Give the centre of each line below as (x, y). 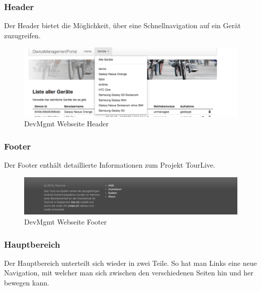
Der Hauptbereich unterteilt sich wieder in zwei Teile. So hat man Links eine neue (130, 263)
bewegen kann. (27, 282)
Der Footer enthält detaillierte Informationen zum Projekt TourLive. (110, 165)
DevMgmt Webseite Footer (66, 222)
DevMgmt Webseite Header (66, 124)
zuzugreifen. (22, 35)
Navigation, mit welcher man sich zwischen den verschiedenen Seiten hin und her (129, 273)
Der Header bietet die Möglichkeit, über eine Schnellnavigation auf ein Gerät (122, 25)
